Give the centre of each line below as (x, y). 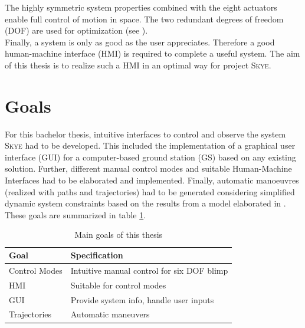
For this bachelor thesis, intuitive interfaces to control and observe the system (145, 134)
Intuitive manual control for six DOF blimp (149, 270)
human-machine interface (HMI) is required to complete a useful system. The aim (152, 53)
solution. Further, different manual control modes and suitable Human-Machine (148, 168)
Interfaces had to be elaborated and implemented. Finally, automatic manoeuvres (152, 180)
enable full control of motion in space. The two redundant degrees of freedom (144, 19)
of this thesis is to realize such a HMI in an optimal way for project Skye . (138, 65)
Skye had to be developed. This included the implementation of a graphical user (150, 145)
